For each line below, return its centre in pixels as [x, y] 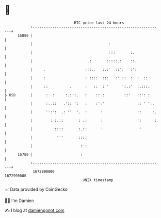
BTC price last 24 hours [99, 23]
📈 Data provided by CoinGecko [36, 189]
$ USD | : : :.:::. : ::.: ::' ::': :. [78, 95]
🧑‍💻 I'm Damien [19, 201]
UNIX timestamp [98, 180]
